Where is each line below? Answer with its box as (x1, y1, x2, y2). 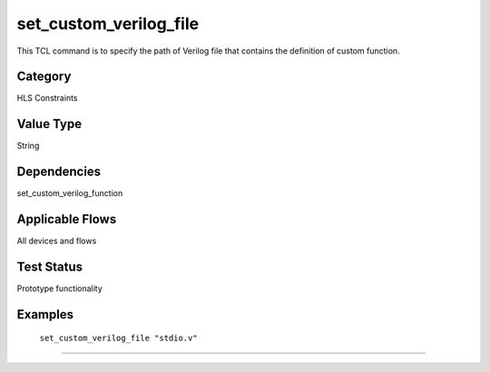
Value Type (16, 116, 82, 132)
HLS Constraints (16, 93, 78, 103)
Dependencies (16, 164, 102, 180)
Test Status (16, 259, 83, 274)
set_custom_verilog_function (16, 188, 123, 199)
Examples (16, 307, 74, 322)
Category (16, 69, 72, 84)
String (16, 141, 40, 152)
